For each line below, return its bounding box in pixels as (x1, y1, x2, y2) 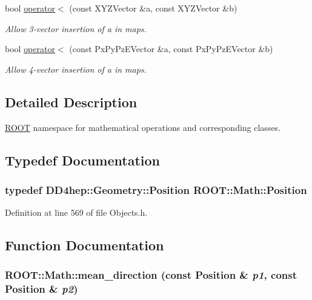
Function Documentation (5, 236, 164, 255)
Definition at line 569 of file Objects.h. (5, 206, 148, 219)
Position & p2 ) (5, 281, 78, 296)
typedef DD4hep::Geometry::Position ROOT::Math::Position (5, 182, 307, 197)
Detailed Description (5, 92, 138, 111)
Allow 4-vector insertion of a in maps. (5, 62, 147, 75)
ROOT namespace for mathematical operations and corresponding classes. (5, 121, 281, 133)
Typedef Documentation (5, 150, 160, 169)
